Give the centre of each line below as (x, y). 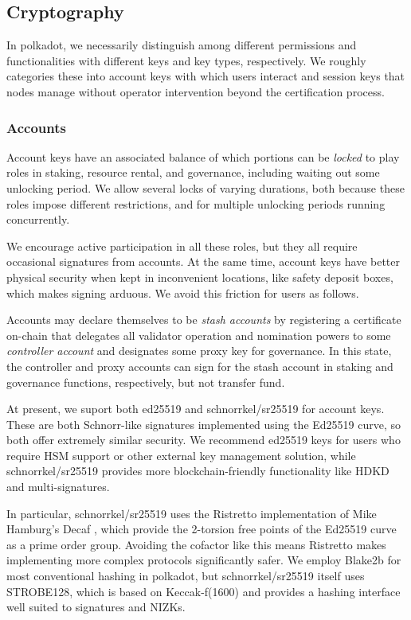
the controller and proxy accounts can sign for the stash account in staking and (200, 366)
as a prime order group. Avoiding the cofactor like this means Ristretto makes (196, 544)
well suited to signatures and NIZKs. (96, 607)
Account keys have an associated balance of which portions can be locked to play (203, 156)
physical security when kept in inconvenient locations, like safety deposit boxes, (200, 277)
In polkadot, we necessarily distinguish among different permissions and (182, 45)
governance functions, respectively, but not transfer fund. (146, 382)
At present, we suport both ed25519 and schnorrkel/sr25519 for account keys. (196, 409)
